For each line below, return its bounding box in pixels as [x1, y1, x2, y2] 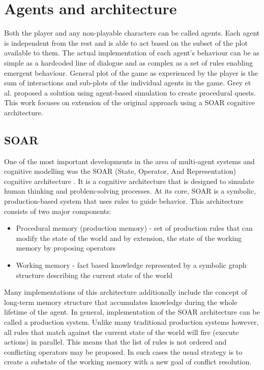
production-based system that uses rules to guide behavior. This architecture [4, 196, 244, 206]
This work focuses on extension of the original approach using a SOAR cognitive [4, 97, 255, 108]
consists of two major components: [4, 205, 111, 216]
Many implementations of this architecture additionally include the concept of [4, 287, 247, 297]
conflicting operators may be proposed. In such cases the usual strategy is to [4, 346, 243, 357]
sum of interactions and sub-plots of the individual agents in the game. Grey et [4, 77, 251, 88]
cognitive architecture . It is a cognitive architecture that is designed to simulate [4, 175, 254, 186]
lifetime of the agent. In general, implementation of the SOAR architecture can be [4, 306, 260, 317]
